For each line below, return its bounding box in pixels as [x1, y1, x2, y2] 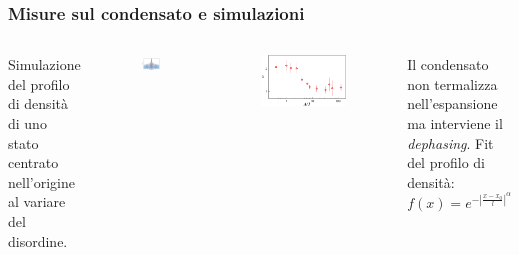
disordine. [8, 230, 68, 251]
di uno [8, 113, 47, 133]
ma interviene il [407, 113, 503, 133]
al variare [8, 191, 66, 212]
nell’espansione [407, 93, 498, 114]
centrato [8, 152, 59, 173]
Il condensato [407, 54, 489, 75]
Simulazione [8, 54, 81, 75]
